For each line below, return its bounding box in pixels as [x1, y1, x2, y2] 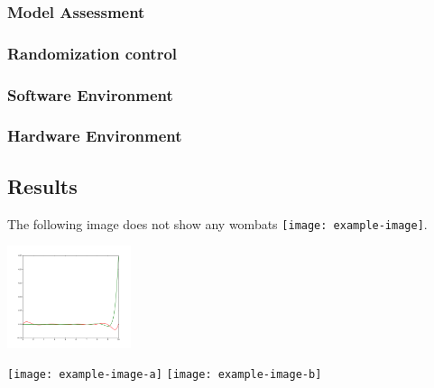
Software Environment [7, 83, 173, 106]
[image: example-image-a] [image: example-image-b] [7, 368, 322, 382]
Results [7, 171, 78, 199]
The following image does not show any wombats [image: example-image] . [7, 214, 428, 233]
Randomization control [7, 42, 178, 64]
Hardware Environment [7, 125, 182, 147]
